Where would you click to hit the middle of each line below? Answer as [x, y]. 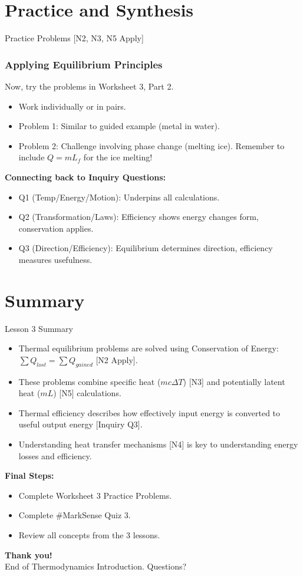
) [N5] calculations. [87, 393]
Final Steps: [29, 475]
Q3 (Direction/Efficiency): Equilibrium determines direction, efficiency [146, 248]
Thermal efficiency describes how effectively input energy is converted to [149, 412]
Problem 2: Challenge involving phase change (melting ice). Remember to [151, 145]
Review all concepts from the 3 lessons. [89, 534]
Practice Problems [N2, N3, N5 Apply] [74, 38]
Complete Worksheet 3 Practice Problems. [95, 495]
